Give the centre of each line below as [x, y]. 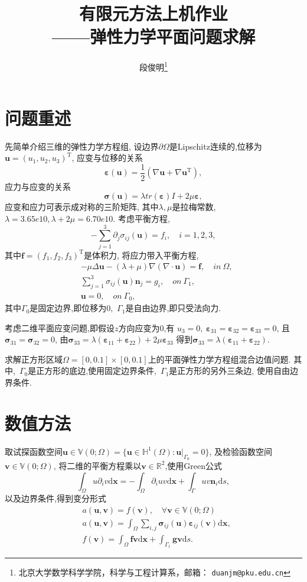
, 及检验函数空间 [241, 451]
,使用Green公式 [194, 465]
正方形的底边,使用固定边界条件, [97, 371]
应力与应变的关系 [38, 186]
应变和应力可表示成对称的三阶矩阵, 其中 [82, 207]
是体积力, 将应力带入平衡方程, [141, 255]
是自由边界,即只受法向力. [173, 308]
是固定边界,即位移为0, [71, 308]
